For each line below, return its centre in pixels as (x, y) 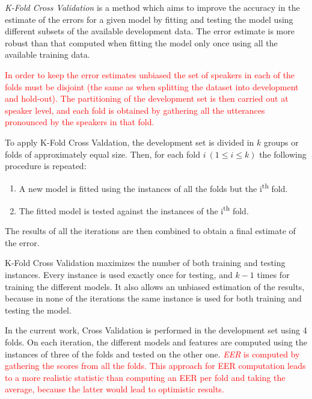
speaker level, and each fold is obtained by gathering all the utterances (135, 110)
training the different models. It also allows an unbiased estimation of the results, (155, 286)
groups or (281, 142)
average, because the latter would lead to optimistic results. (115, 389)
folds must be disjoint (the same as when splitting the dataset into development (152, 86)
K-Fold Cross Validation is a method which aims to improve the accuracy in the (152, 7)
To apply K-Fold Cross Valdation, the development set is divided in (130, 142)
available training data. (47, 54)
